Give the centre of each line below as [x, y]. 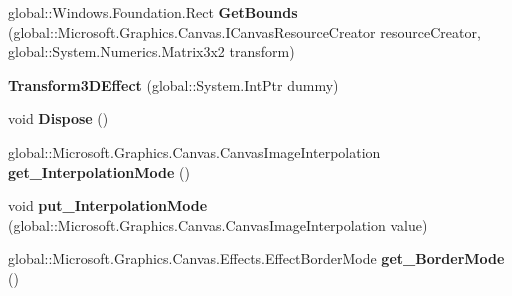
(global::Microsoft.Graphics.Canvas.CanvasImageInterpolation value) [218, 224]
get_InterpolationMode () [99, 171]
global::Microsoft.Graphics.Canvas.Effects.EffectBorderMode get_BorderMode [256, 258]
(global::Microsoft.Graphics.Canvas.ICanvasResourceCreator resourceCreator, [244, 31]
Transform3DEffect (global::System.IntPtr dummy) [173, 84]
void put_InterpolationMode [108, 205]
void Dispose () [58, 118]
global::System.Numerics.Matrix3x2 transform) [151, 51]
